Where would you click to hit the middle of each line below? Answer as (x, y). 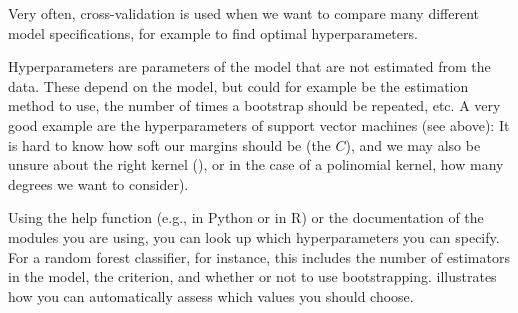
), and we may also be (413, 144)
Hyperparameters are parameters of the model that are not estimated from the (249, 66)
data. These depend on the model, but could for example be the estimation (238, 85)
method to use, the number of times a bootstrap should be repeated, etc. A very (254, 105)
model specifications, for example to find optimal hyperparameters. (213, 32)
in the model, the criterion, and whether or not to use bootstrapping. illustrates (252, 276)
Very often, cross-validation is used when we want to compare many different (243, 13)
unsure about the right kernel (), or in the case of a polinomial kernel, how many (256, 164)
